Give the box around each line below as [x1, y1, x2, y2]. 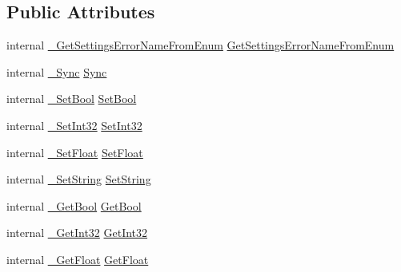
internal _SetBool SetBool [6, 90, 137, 107]
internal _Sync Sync [6, 63, 107, 80]
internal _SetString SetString [6, 171, 151, 187]
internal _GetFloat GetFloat [6, 250, 149, 267]
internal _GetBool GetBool [6, 197, 142, 214]
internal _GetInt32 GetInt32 [6, 224, 148, 241]
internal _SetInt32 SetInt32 [6, 116, 142, 133]
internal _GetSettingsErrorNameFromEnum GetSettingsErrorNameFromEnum [6, 37, 395, 53]
